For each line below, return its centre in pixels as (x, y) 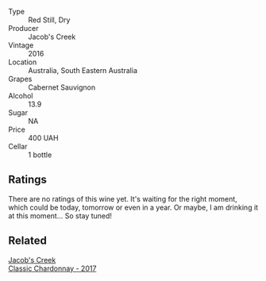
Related (28, 241)
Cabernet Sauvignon (62, 87)
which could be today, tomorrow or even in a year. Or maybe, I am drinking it (133, 207)
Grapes (20, 79)
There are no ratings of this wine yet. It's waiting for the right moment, (123, 198)
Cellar (18, 146)
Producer (23, 28)
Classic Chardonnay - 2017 (52, 268)
